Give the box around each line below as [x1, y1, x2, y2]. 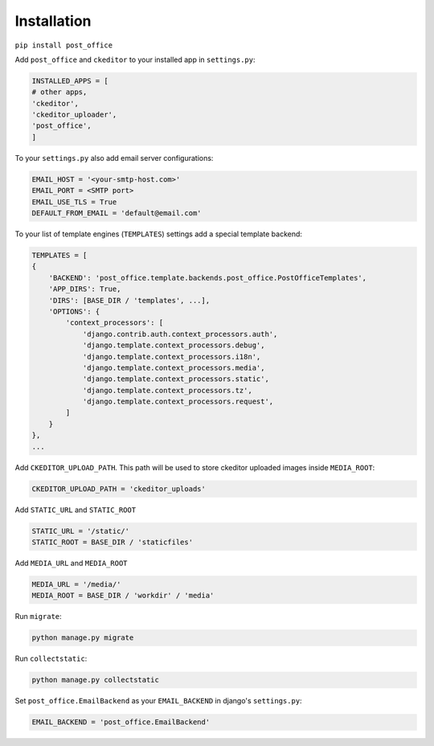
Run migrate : [14, 612, 62, 621]
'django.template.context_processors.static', [82, 375, 269, 383]
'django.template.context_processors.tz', [82, 386, 252, 395]
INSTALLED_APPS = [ [31, 76, 108, 85]
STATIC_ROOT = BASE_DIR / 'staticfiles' [31, 537, 193, 547]
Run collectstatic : [14, 654, 88, 663]
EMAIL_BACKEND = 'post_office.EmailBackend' [31, 718, 211, 727]
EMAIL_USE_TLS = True [31, 197, 117, 207]
